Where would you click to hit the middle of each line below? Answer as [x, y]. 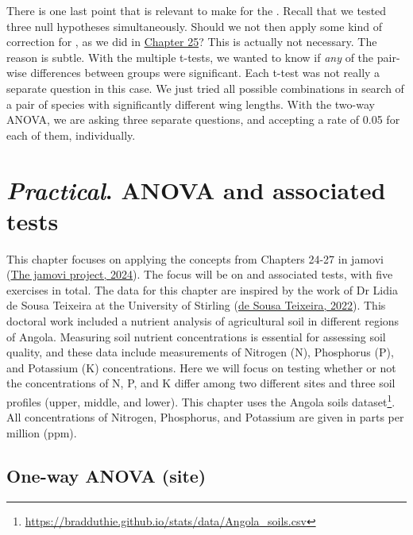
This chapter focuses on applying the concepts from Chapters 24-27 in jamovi [195, 258]
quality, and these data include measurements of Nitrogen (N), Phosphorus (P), [200, 352]
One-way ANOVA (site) [106, 475]
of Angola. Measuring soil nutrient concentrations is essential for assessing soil [196, 336]
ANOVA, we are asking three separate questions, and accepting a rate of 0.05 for [203, 119]
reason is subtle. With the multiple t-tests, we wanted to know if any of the [190, 57]
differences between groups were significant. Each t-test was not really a [205, 73]
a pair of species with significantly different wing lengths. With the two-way [191, 104]
